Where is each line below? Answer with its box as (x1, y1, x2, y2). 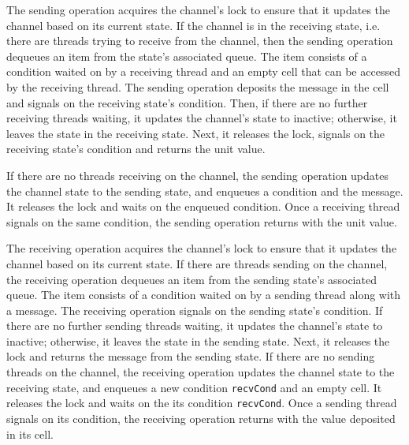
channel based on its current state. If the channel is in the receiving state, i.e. (6, 17, 381, 33)
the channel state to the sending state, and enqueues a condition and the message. (6, 182, 403, 199)
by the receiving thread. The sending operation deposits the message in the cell (6, 78, 389, 95)
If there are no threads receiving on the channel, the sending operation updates (6, 166, 389, 183)
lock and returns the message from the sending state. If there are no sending (6, 348, 375, 365)
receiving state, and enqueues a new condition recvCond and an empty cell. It (6, 379, 382, 395)
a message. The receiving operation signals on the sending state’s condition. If (6, 301, 383, 318)
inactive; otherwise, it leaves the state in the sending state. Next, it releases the (6, 332, 390, 349)
